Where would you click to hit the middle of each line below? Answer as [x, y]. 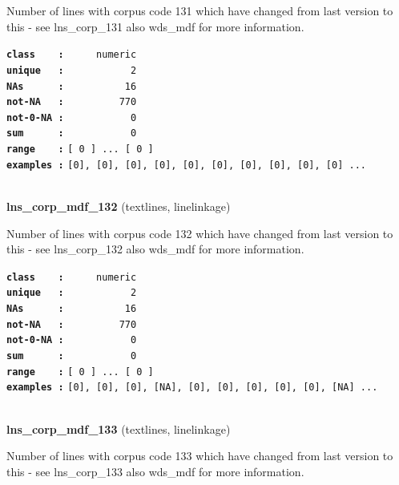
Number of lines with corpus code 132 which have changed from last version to [200, 233]
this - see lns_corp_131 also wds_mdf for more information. [155, 26]
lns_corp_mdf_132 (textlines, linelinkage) [119, 206]
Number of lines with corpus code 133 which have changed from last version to [200, 456]
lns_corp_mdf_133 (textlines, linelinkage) [119, 428]
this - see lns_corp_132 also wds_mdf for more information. [155, 249]
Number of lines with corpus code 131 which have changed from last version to [200, 10]
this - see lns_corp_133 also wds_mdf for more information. [155, 471]
